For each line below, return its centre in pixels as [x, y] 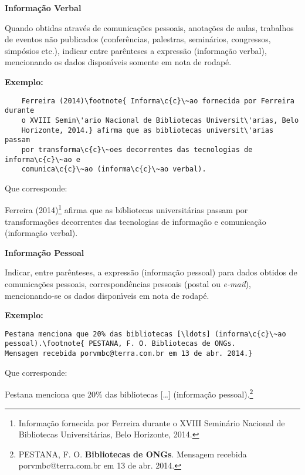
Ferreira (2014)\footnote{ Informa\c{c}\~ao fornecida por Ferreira [158, 101]
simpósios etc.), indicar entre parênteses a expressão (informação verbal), [136, 50]
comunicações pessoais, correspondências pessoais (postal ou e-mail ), [128, 284]
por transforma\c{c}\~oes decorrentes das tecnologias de [137, 149]
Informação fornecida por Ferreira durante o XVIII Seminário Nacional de [152, 422]
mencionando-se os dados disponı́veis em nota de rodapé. [107, 295]
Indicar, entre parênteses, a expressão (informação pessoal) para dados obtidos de [151, 272]
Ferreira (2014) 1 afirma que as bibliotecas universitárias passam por [126, 209]
